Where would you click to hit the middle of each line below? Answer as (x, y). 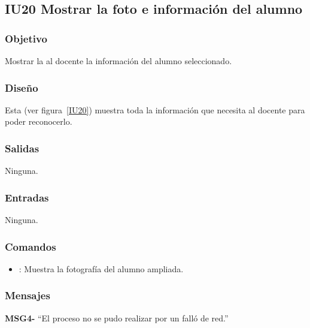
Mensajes (28, 295)
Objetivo (26, 38)
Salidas (22, 148)
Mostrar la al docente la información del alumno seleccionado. (118, 61)
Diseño (22, 87)
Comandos (31, 246)
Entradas (27, 197)
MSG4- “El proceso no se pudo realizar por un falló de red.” (117, 318)
